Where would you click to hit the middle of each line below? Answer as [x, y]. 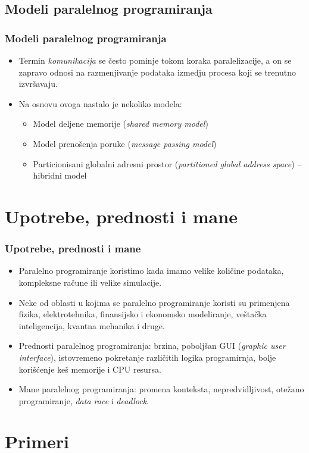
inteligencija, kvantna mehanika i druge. [92, 325]
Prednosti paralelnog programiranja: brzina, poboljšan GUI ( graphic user [152, 346]
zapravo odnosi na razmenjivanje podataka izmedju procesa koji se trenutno [157, 72]
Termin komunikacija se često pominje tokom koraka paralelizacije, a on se [155, 60]
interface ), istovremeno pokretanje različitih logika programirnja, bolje [147, 357]
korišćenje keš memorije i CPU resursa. [90, 369]
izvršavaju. [38, 84]
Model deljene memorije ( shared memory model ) [121, 124]
